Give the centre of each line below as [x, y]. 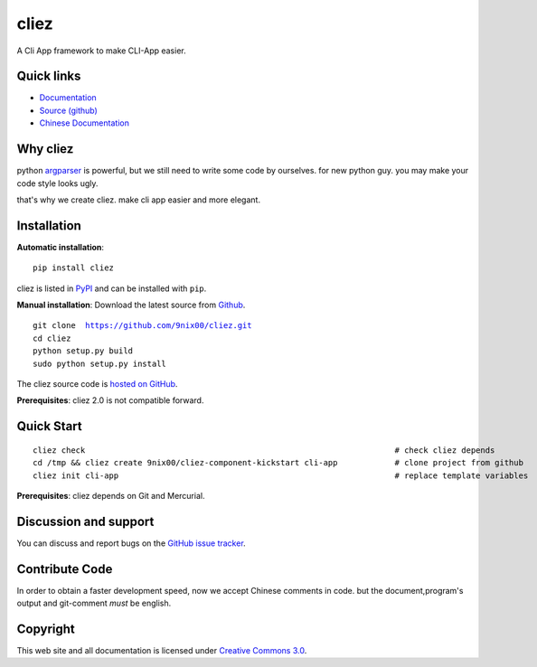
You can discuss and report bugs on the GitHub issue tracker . [131, 543]
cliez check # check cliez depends [264, 450]
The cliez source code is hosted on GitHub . [97, 383]
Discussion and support [85, 521]
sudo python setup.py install [100, 363]
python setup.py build [83, 351]
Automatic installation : [60, 247]
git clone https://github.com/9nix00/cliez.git [142, 326]
